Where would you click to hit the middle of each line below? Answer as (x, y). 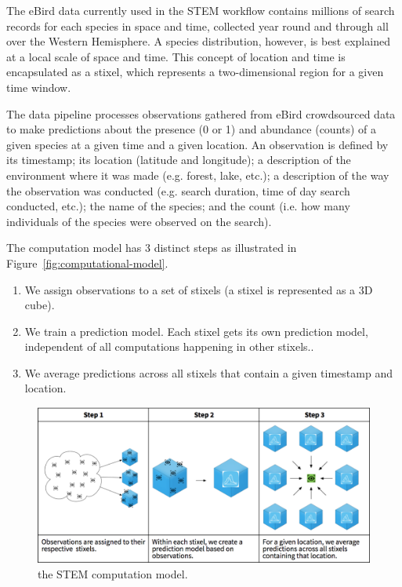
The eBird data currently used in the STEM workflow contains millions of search (201, 10)
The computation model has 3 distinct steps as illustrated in (152, 248)
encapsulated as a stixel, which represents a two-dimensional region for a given (195, 72)
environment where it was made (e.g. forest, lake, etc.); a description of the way (198, 175)
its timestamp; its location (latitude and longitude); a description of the (179, 160)
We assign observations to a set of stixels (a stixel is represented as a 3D (199, 289)
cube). (40, 305)
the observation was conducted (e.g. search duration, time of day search (178, 190)
